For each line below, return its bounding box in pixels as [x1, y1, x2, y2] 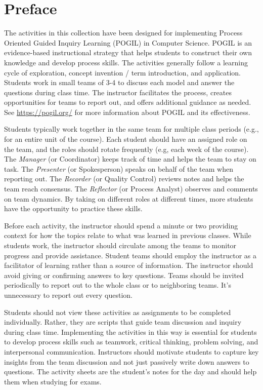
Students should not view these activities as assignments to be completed [4, 306, 231, 317]
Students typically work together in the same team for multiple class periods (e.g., [4, 124, 259, 134]
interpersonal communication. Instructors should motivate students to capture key [4, 346, 259, 357]
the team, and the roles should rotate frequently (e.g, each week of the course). [4, 143, 249, 154]
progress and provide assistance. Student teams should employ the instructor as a [4, 250, 257, 260]
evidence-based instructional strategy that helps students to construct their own [4, 47, 252, 58]
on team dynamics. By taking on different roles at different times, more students [4, 193, 253, 204]
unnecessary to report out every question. [4, 289, 133, 300]
